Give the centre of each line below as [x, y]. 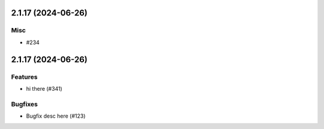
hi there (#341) [44, 88]
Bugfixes [25, 104]
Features [24, 76]
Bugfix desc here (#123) [56, 116]
